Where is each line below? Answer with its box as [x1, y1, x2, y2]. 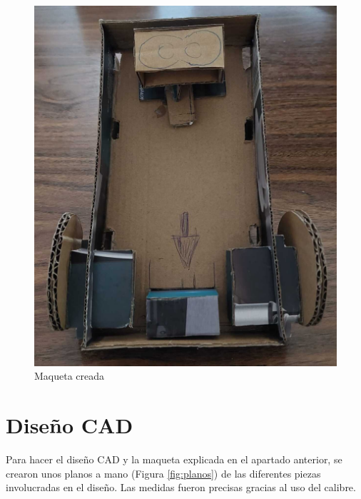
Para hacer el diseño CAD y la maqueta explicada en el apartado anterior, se [6, 452, 342, 467]
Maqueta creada [34, 368, 105, 383]
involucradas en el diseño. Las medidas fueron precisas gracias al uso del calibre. [6, 480, 356, 495]
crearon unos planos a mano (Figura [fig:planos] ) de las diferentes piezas [6, 465, 321, 480]
